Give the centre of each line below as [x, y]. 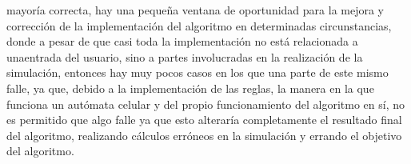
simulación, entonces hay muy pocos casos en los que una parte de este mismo [198, 72]
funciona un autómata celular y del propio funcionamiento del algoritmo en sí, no [206, 104]
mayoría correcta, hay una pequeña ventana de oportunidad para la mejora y [195, 10]
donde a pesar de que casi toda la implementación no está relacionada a [182, 41]
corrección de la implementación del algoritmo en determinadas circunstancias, [199, 25]
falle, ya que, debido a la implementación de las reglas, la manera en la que [190, 88]
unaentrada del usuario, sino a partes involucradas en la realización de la [185, 56]
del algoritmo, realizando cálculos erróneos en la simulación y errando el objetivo [204, 135]
